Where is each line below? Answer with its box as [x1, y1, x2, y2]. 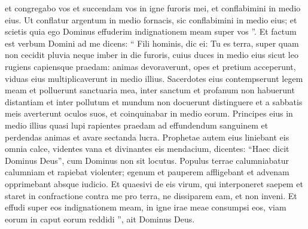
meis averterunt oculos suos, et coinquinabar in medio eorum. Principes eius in [5, 107, 293, 120]
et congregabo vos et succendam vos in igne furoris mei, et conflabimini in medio [5, 2, 301, 14]
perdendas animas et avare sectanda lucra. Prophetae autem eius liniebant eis [5, 130, 289, 143]
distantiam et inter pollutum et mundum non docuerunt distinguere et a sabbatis [5, 95, 303, 108]
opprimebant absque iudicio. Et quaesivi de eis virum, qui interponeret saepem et [5, 177, 303, 190]
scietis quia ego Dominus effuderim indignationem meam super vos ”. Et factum [5, 25, 297, 38]
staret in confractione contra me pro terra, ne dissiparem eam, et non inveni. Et [5, 189, 297, 201]
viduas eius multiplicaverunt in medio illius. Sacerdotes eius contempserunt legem [5, 72, 303, 84]
